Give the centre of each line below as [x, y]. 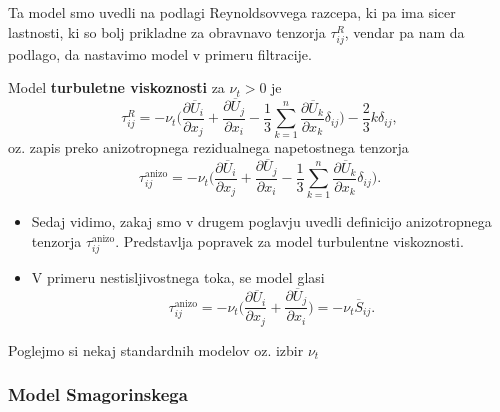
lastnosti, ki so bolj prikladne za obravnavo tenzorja [167, 31]
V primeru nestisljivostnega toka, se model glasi [178, 277]
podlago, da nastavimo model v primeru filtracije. [160, 53]
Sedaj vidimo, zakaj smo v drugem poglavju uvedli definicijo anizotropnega [261, 221]
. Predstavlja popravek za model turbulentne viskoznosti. [289, 241]
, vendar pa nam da [404, 31]
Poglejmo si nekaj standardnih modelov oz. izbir [156, 349]
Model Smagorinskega [98, 394]
